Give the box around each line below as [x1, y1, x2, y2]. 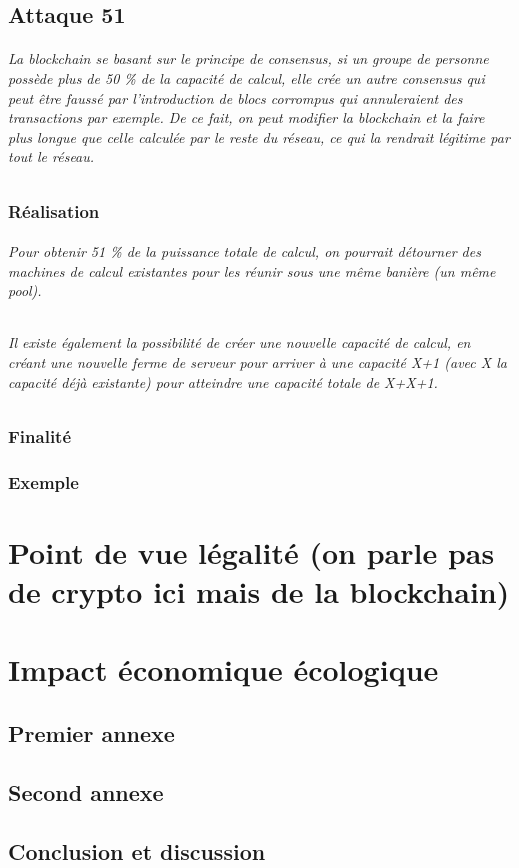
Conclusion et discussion [8, 835, 266, 866]
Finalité [8, 423, 72, 448]
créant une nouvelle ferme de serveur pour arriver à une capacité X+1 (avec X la [8, 352, 507, 373]
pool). [8, 280, 42, 301]
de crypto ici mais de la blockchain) [8, 570, 510, 611]
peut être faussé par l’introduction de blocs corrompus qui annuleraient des [8, 87, 463, 108]
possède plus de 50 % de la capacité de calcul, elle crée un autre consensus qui [8, 67, 485, 88]
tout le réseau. [8, 146, 95, 167]
